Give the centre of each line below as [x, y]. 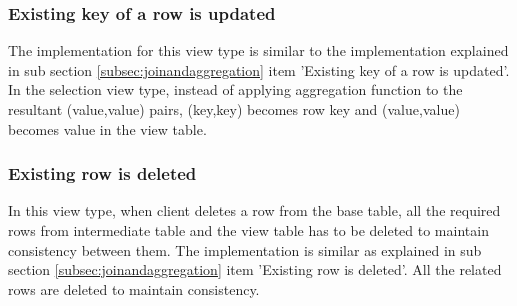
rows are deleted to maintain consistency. [134, 288]
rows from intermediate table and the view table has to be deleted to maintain [248, 230]
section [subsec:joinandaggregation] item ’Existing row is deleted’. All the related [255, 269]
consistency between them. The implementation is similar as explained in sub [245, 249]
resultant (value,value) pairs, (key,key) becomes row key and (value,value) [234, 109]
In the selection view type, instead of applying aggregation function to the [235, 89]
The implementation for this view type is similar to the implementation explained [258, 50]
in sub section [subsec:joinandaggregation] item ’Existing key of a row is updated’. [259, 69]
